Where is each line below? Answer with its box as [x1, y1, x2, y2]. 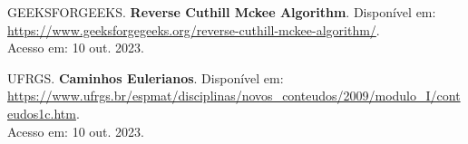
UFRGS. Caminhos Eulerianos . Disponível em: [7, 68, 284, 87]
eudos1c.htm [7, 103, 76, 122]
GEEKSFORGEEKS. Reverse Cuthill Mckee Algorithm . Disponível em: [7, 3, 436, 21]
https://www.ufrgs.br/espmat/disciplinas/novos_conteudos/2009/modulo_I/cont [7, 86, 461, 105]
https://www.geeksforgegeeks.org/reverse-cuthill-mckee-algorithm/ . [7, 20, 380, 39]
